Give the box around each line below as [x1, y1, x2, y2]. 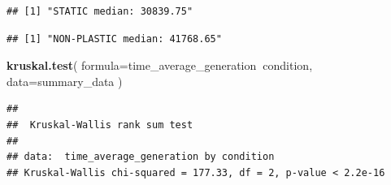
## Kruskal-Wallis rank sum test [7, 118, 193, 131]
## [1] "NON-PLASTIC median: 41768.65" [7, 32, 222, 45]
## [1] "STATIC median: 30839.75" [7, 6, 193, 17]
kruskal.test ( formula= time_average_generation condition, [7, 57, 313, 74]
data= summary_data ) [7, 72, 123, 89]
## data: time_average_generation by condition [7, 151, 275, 163]
